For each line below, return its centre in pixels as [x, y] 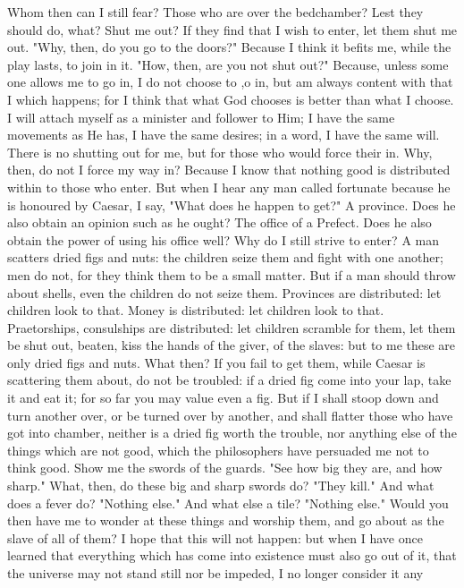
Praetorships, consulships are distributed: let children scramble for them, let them [232, 327]
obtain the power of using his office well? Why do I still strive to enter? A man [223, 239]
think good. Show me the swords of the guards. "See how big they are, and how [225, 468]
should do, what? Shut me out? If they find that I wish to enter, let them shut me [232, 29]
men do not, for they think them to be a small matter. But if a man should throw [232, 274]
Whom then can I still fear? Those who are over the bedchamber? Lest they [215, 12]
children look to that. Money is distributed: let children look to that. [196, 310]
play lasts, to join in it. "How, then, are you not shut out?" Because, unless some [228, 64]
